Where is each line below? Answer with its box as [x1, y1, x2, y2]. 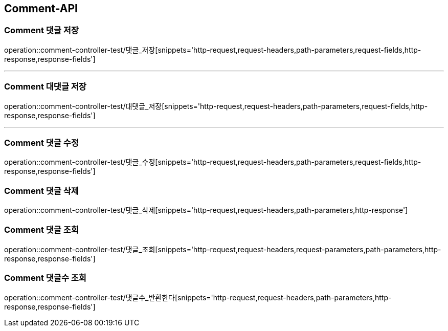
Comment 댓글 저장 [4, 25, 79, 36]
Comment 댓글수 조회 [4, 273, 86, 283]
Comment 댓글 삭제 [4, 185, 79, 196]
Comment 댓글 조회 [4, 225, 79, 235]
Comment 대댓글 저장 [4, 81, 86, 92]
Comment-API [4, 2, 78, 15]
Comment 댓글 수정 [4, 137, 79, 148]
